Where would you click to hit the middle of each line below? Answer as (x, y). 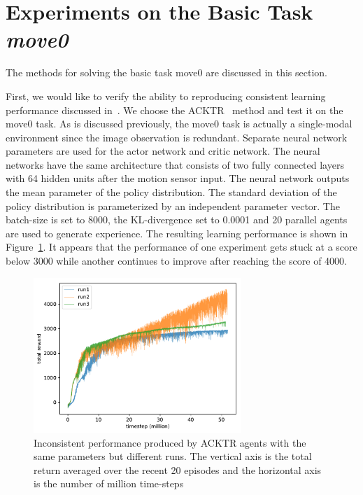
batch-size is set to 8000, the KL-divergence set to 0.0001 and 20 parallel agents (177, 219)
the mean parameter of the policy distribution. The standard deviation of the (171, 192)
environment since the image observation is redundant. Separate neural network (177, 137)
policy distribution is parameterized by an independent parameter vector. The (173, 205)
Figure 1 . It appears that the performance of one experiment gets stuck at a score (181, 247)
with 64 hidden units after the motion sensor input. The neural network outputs (178, 178)
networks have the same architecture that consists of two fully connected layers (175, 164)
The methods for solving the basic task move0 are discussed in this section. (166, 72)
